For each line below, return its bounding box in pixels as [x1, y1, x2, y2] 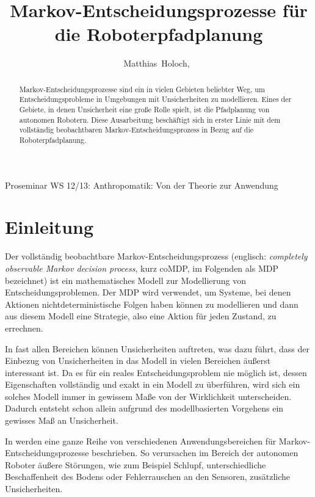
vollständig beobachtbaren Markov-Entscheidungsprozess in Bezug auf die [19, 125, 254, 135]
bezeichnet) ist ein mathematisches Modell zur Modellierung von [5, 274, 247, 286]
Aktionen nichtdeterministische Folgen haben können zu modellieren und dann [5, 297, 299, 310]
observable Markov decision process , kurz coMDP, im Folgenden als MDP [5, 261, 278, 274]
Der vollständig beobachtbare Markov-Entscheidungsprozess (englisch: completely [5, 250, 308, 263]
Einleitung [5, 214, 94, 239]
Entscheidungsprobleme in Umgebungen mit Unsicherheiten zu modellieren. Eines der [19, 94, 292, 104]
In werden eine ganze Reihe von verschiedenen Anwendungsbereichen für [5, 434, 277, 447]
